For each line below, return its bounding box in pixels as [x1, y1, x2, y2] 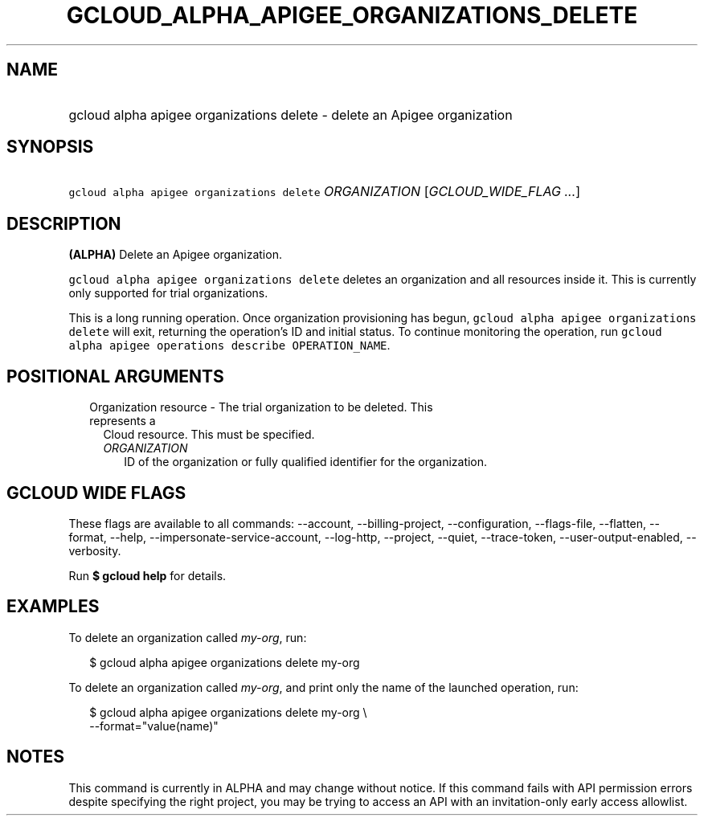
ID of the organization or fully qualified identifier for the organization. [124, 455, 488, 469]
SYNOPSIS [6, 137, 94, 157]
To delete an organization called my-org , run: [68, 630, 307, 644]
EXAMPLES [6, 596, 100, 617]
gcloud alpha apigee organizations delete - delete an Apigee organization [68, 106, 513, 123]
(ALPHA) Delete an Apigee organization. [68, 247, 282, 262]
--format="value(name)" [89, 718, 219, 733]
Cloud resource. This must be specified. [103, 427, 315, 442]
